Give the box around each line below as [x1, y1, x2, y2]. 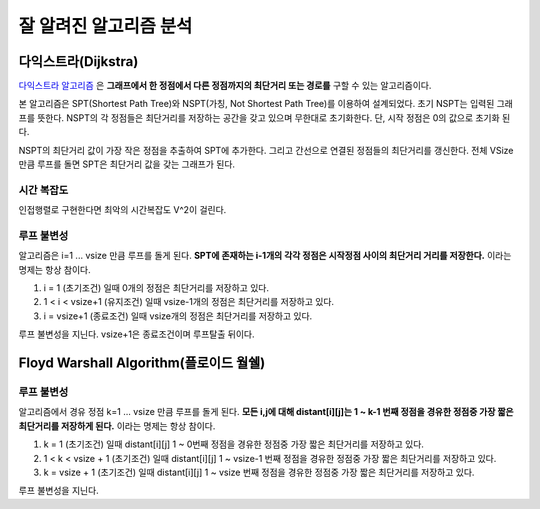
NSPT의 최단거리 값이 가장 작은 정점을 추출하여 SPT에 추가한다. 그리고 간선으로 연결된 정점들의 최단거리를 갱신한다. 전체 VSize [18, 144, 514, 156]
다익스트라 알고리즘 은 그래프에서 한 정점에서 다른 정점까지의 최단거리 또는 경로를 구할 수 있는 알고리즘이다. [18, 80, 432, 92]
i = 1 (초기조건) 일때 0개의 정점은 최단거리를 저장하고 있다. [43, 282, 270, 294]
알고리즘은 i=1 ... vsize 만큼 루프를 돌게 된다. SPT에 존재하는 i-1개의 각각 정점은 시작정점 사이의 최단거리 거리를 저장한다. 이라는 [18, 250, 512, 262]
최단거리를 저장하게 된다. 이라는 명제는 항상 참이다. [18, 420, 216, 432]
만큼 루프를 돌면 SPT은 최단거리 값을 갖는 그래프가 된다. [18, 158, 235, 170]
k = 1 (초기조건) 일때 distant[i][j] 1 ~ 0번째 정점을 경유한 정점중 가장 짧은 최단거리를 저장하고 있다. [43, 438, 425, 450]
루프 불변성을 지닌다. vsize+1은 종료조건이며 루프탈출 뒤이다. [18, 328, 255, 340]
